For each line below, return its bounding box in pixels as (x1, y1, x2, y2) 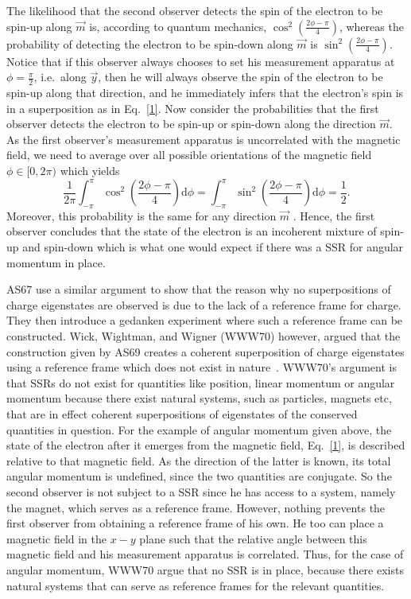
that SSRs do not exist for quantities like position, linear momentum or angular (6, 374, 395, 391)
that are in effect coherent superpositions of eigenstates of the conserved (6, 406, 358, 422)
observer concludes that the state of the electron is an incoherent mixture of (6, 223, 377, 239)
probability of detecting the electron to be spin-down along (6, 35, 293, 52)
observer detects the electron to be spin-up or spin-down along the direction (6, 115, 376, 132)
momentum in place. (6, 254, 106, 270)
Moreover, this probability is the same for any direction (6, 207, 277, 224)
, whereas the (339, 18, 404, 34)
